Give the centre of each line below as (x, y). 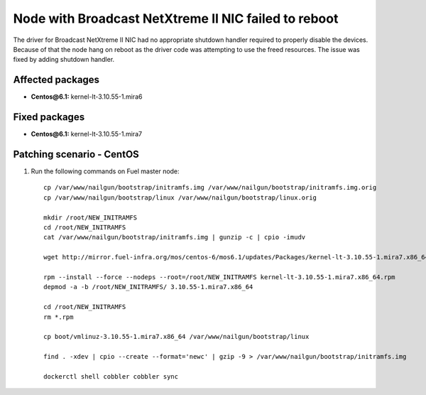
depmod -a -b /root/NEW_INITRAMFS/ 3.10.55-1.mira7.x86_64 (148, 287)
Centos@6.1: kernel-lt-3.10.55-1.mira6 (87, 97)
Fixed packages (49, 117)
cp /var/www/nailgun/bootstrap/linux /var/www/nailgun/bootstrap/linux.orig (180, 197)
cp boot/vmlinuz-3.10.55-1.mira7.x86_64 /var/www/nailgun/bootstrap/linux (176, 337)
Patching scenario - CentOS (76, 154)
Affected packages (56, 80)
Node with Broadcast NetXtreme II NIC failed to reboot (176, 18)
